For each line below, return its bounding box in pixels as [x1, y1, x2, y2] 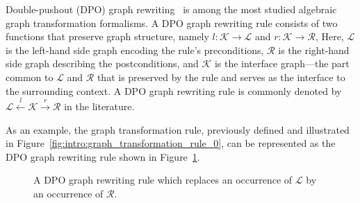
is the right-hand [278, 42, 350, 57]
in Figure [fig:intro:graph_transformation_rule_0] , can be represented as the [6, 136, 336, 150]
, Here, [315, 29, 344, 44]
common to [6, 69, 54, 84]
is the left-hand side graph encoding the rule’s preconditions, [6, 42, 264, 57]
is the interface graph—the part [214, 56, 350, 71]
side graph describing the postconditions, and [6, 56, 199, 71]
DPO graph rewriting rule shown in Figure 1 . [6, 149, 200, 164]
